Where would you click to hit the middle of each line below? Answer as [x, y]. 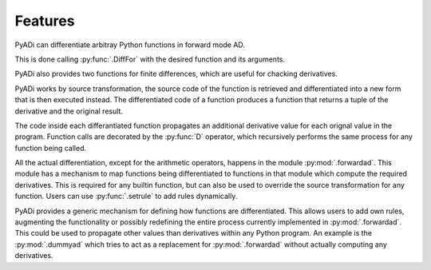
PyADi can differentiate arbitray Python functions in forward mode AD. [130, 45]
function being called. [51, 148]
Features [45, 21]
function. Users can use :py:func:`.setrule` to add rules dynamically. [126, 197]
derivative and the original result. [69, 111]
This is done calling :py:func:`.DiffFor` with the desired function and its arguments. [150, 59]
